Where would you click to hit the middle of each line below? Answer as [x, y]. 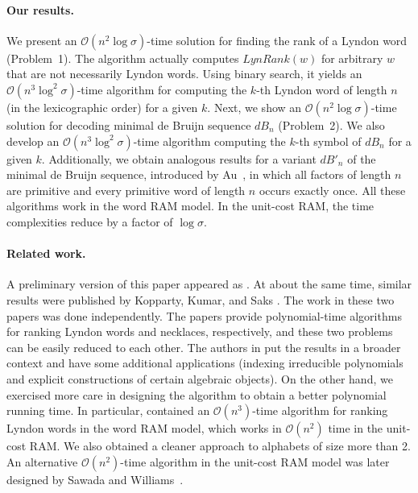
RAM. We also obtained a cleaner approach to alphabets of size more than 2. [220, 446]
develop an [33, 141]
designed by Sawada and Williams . [95, 479]
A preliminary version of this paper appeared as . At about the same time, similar [209, 284]
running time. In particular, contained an [108, 410]
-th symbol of [328, 141]
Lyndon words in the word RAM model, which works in [144, 428]
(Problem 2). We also [331, 124]
